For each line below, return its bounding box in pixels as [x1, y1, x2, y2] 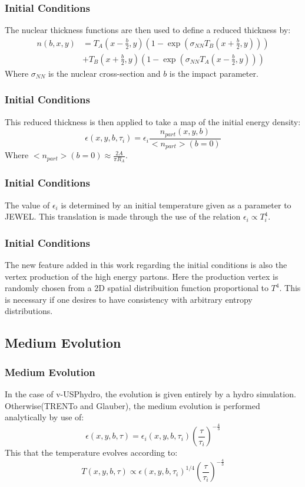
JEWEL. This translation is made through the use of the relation [5, 210, 241, 223]
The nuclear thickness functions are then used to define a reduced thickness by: [5, 24, 291, 36]
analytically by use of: [5, 411, 84, 423]
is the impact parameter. [169, 67, 258, 79]
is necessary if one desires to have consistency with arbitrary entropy [5, 293, 253, 305]
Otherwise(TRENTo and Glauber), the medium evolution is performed [5, 399, 260, 411]
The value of [5, 198, 50, 211]
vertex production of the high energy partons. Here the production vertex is [5, 270, 279, 282]
